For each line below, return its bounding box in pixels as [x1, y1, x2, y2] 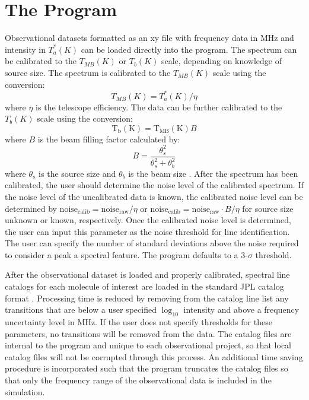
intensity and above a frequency [183, 303, 300, 316]
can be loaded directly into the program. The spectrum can [81, 43, 297, 55]
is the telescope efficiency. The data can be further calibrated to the [36, 100, 282, 113]
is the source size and [39, 167, 116, 179]
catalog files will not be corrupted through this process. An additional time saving [5, 350, 303, 363]
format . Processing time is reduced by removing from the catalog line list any [5, 291, 289, 304]
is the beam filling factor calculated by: [37, 132, 180, 145]
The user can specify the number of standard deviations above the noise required [5, 237, 299, 249]
